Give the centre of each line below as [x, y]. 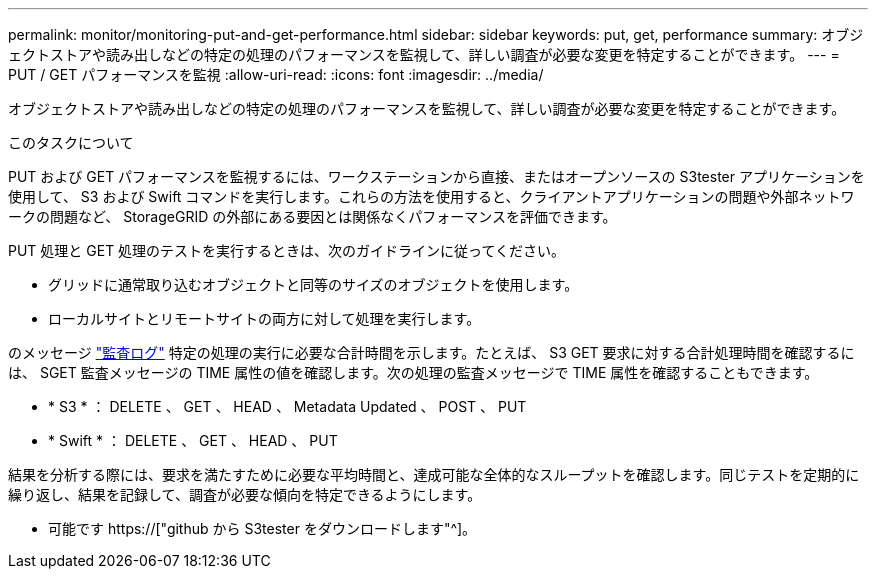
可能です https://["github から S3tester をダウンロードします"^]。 [262, 528]
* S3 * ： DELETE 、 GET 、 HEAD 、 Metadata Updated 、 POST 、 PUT [287, 406]
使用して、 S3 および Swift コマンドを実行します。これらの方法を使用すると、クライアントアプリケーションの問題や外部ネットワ [431, 196]
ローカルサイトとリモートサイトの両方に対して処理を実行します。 [264, 318]
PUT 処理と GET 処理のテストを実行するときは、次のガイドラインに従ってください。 [286, 250]
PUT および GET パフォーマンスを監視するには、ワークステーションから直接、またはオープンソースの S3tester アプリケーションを [436, 176]
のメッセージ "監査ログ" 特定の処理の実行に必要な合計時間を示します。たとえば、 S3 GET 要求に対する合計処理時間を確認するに [431, 352]
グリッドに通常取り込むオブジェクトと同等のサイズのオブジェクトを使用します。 [313, 284]
